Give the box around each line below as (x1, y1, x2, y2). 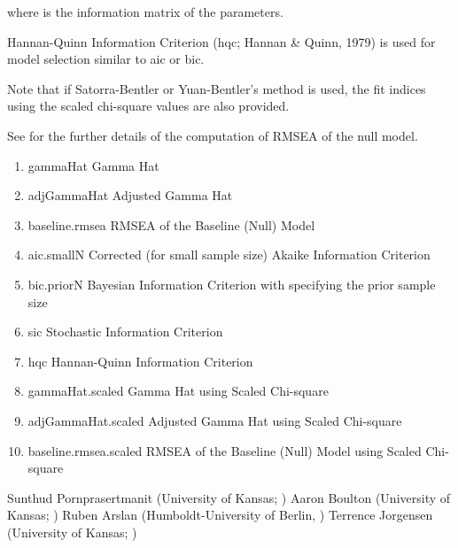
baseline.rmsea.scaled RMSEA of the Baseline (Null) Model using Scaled (27, 441, 422, 459)
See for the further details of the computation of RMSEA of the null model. (7, 126, 418, 144)
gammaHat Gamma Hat (27, 156, 159, 174)
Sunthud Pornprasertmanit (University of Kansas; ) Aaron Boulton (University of (7, 488, 451, 506)
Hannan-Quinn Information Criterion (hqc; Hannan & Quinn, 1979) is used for (7, 32, 436, 50)
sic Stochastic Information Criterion (27, 322, 223, 341)
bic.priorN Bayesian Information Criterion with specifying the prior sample (27, 274, 436, 293)
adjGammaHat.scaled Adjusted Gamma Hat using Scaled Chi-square (27, 411, 402, 429)
